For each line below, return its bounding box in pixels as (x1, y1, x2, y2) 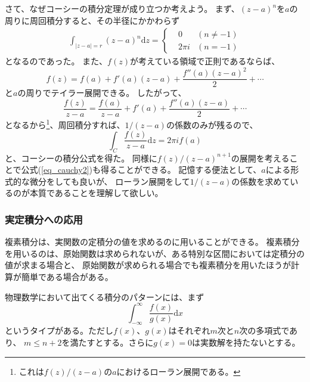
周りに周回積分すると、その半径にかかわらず (5, 14, 180, 26)
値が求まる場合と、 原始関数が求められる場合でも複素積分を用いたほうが (5, 259, 292, 271)
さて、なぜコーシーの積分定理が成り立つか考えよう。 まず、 (5, 2, 240, 14)
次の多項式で (239, 324, 290, 337)
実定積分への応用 (5, 212, 83, 226)
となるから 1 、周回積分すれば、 (5, 117, 125, 131)
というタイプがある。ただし (5, 324, 113, 337)
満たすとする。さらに (70, 336, 154, 348)
